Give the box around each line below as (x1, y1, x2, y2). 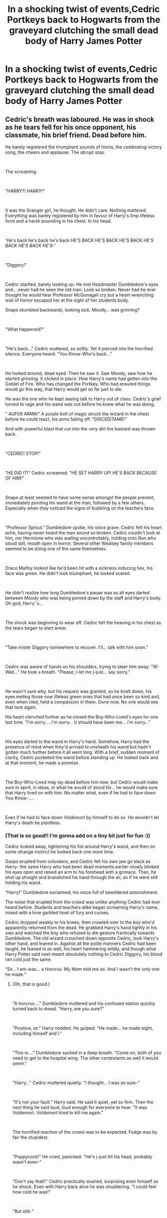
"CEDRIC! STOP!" (5, 450, 41, 456)
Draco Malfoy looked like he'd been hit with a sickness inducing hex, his (5, 565, 153, 571)
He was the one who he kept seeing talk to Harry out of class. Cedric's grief (5, 396, 161, 402)
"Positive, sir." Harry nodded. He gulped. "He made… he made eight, (12, 1025, 154, 1031)
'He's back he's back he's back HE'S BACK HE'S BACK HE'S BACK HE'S (5, 237, 154, 243)
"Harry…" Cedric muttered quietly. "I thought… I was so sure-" (12, 1080, 140, 1086)
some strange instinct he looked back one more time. (5, 849, 115, 855)
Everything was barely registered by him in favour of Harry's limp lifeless (5, 213, 155, 218)
